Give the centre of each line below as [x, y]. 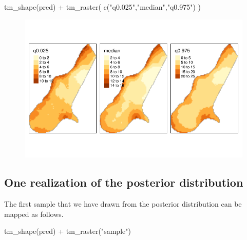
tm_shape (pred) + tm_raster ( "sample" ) [68, 231]
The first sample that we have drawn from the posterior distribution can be [123, 204]
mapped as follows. [34, 214]
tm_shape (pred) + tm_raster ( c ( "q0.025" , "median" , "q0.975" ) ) [103, 7]
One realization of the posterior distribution [124, 182]
